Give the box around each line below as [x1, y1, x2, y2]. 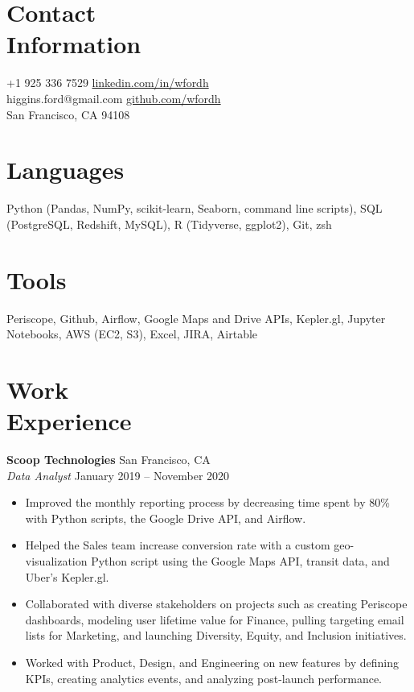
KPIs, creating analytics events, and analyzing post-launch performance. [25, 669, 382, 686]
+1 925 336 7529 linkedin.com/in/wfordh [6, 74, 209, 91]
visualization [25, 553, 88, 569]
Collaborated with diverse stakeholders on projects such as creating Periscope [25, 595, 408, 612]
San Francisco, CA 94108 [6, 106, 130, 122]
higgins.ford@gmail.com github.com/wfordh [6, 89, 221, 106]
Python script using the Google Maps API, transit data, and [91, 553, 390, 569]
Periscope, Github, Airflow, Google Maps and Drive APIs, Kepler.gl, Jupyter [6, 309, 386, 326]
